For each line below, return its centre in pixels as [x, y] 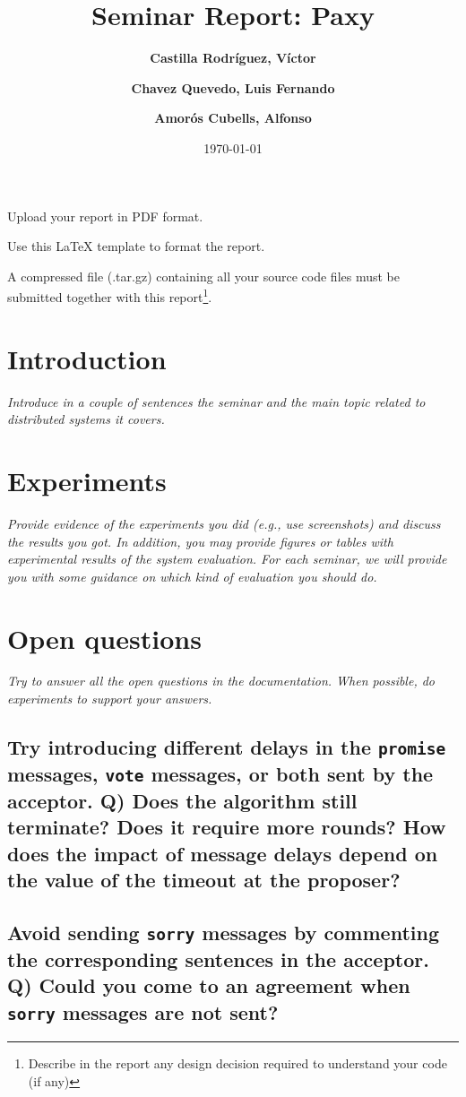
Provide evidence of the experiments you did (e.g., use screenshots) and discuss [224, 523]
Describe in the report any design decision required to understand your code [237, 1063]
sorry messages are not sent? [143, 1011]
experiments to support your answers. [110, 699]
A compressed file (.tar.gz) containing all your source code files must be [204, 276]
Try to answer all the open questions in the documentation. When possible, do [221, 681]
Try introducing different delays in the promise [227, 747]
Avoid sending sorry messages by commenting [223, 932]
